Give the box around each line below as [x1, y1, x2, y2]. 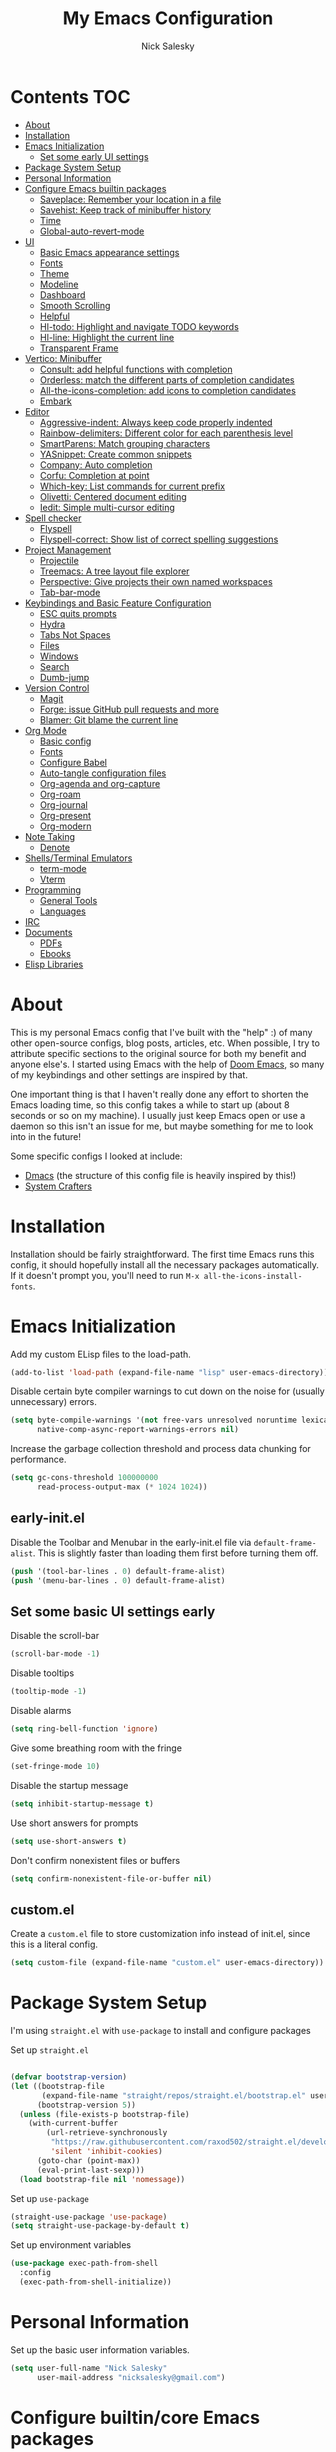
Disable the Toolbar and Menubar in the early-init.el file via [10, 1536, 252, 1548]
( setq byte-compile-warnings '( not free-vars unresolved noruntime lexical [10, 1415, 333, 1426]
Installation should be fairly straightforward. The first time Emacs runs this [10, 1248, 315, 1260]
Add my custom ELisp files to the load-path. [10, 1348, 192, 1360]
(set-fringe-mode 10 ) [10, 1761, 101, 1771]
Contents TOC [10, 85, 131, 108]
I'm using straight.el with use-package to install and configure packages [10, 2025, 312, 2036]
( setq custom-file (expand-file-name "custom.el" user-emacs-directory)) [10, 1958, 325, 1968]
